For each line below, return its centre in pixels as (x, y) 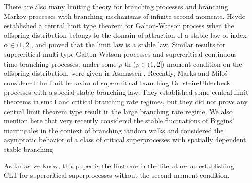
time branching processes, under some (60, 63)
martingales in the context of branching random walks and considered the (114, 130)
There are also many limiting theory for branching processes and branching (116, 6)
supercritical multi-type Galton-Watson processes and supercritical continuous (120, 54)
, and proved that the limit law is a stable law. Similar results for (128, 44)
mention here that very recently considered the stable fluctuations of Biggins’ (119, 121)
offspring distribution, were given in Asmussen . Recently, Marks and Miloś (116, 73)
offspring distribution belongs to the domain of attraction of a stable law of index (125, 35)
